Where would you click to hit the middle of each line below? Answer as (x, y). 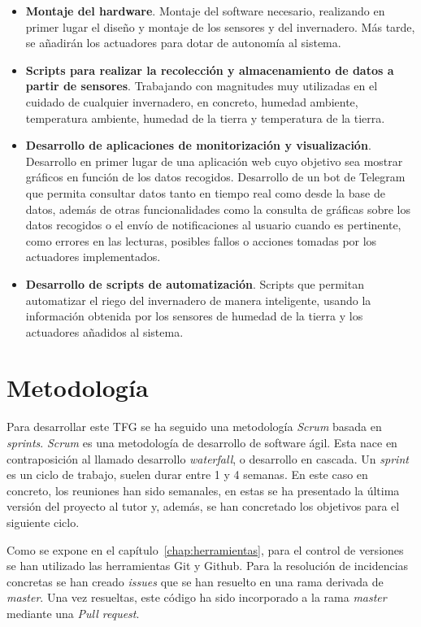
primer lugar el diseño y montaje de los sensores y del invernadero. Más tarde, (220, 26)
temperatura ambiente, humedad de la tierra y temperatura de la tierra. (205, 118)
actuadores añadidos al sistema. (104, 331)
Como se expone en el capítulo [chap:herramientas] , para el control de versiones (205, 549)
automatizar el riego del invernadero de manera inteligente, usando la (198, 300)
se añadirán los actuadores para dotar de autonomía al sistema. (183, 43)
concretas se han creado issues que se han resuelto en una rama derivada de (195, 581)
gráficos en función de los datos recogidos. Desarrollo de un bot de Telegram (215, 177)
